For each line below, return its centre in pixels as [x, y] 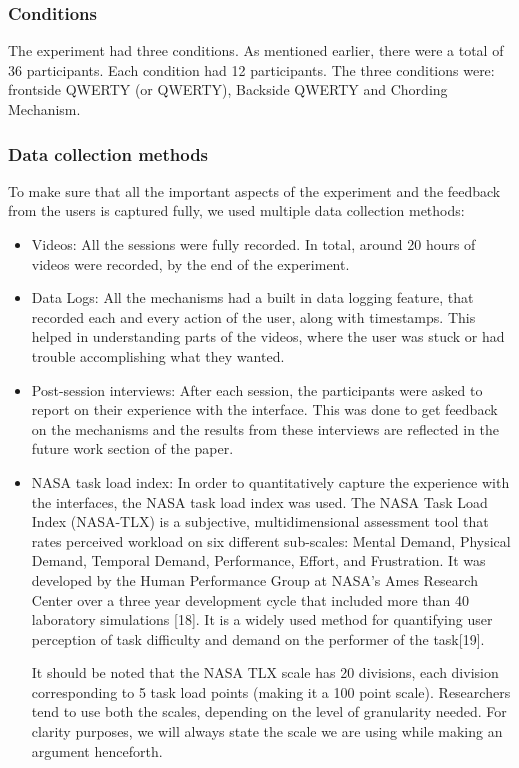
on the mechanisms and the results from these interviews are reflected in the [265, 428]
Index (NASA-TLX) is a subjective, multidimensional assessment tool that [260, 521]
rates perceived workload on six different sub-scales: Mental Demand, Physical [271, 540]
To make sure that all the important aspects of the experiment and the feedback [254, 190]
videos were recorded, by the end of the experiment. [190, 263]
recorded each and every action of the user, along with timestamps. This [253, 316]
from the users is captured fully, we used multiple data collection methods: [236, 210]
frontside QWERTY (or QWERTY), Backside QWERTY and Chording [228, 89]
